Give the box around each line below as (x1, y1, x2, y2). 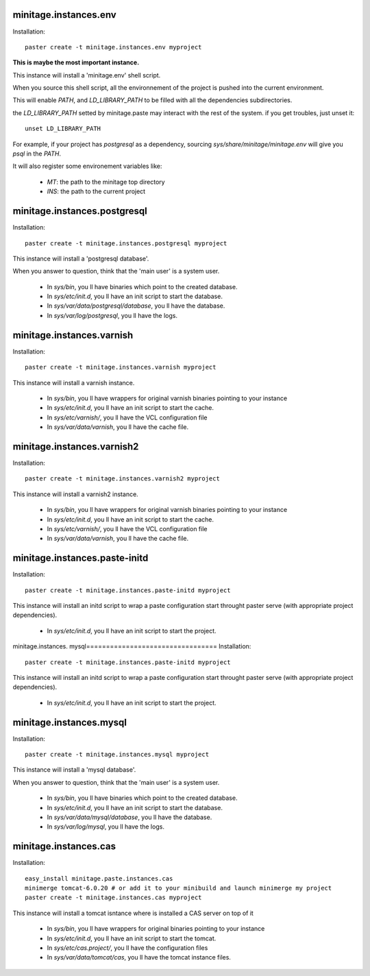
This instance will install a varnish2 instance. (12, 490, 138, 498)
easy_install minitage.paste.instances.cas (25, 875, 173, 882)
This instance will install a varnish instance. (12, 378, 135, 387)
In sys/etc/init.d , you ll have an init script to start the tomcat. (47, 934, 217, 942)
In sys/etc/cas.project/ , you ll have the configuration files (47, 944, 208, 952)
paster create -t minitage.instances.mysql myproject (25, 751, 209, 759)
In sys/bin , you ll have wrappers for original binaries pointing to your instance (47, 925, 265, 933)
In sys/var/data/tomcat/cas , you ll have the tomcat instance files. (47, 953, 231, 962)
